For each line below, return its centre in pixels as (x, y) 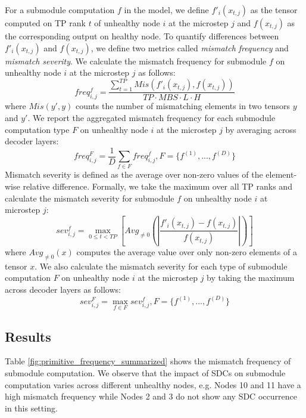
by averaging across (261, 129)
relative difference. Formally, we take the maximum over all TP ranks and (157, 186)
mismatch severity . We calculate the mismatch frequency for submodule (136, 61)
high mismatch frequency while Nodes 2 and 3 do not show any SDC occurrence (151, 396)
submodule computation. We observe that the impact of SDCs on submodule (145, 372)
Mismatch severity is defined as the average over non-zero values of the (134, 174)
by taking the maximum (251, 278)
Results (28, 336)
